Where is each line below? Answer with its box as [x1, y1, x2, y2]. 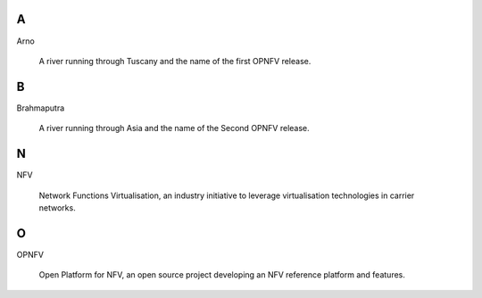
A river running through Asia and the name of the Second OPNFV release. [38, 123, 310, 134]
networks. [38, 202, 76, 213]
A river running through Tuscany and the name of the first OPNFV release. [38, 55, 312, 66]
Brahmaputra [16, 103, 65, 113]
